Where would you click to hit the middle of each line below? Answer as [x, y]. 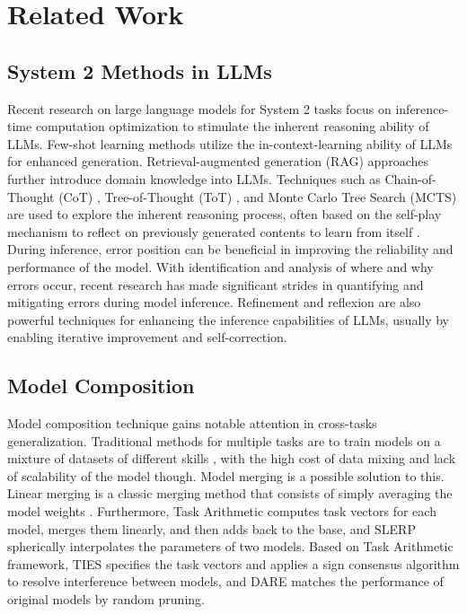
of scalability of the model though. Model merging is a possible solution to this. [226, 475]
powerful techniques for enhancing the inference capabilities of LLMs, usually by [229, 319]
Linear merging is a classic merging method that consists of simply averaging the [230, 493]
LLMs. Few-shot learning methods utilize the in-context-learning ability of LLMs [230, 143]
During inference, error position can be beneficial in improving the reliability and [230, 249]
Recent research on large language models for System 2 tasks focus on [199, 108]
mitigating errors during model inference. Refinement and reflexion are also [214, 302]
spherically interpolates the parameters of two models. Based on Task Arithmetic [230, 546]
